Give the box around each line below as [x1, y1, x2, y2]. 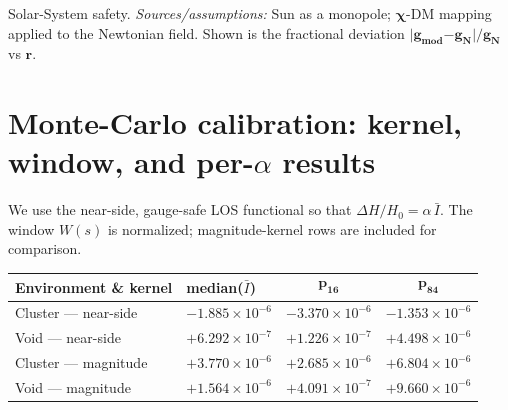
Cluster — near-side [15, 302, 138, 323]
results [282, 141, 376, 182]
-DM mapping [406, 3, 492, 23]
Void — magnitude [15, 376, 131, 397]
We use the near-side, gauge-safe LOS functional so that [8, 199, 352, 220]
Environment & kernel [15, 276, 173, 297]
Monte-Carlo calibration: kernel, [8, 102, 462, 143]
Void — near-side [15, 327, 121, 348]
